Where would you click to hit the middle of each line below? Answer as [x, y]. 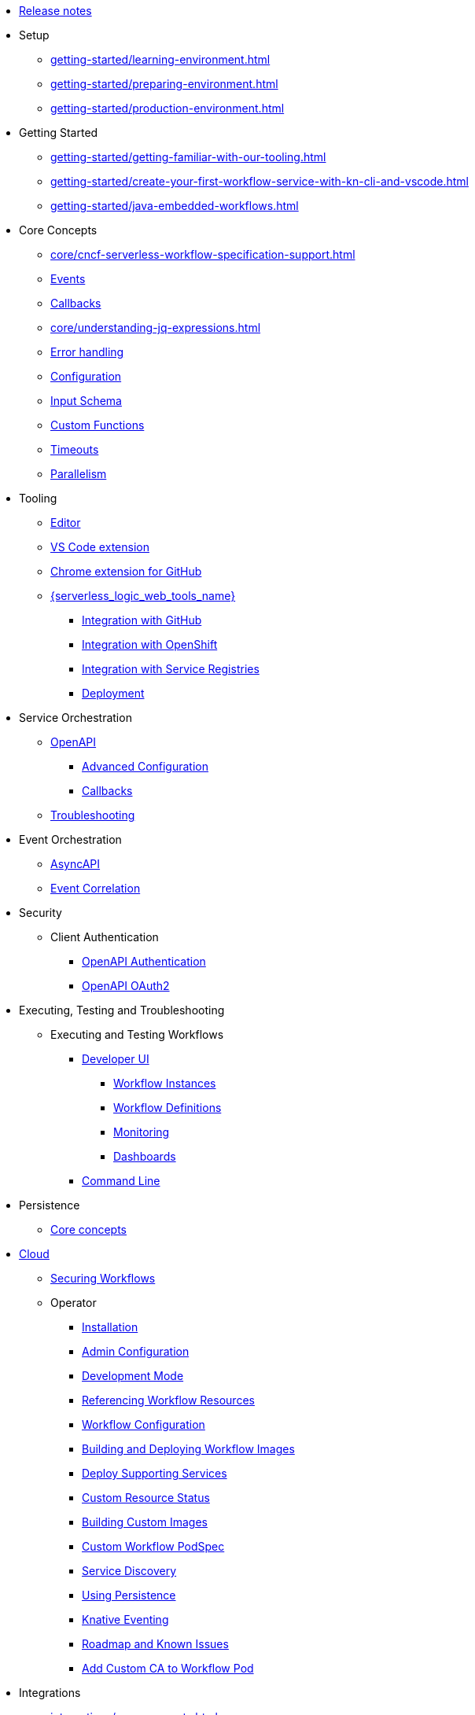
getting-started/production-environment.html [168, 108]
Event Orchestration [70, 839]
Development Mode [133, 1376]
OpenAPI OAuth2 [126, 986]
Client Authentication [105, 937]
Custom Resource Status [146, 1498]
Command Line [121, 1181]
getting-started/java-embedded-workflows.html [175, 206]
